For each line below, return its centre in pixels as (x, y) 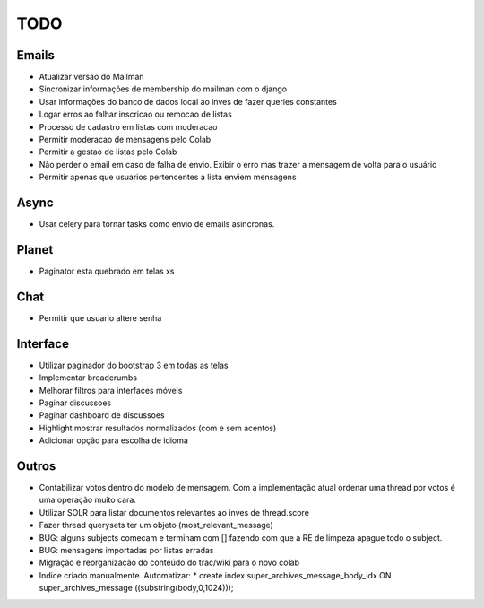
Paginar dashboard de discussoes (102, 415)
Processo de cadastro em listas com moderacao (128, 126)
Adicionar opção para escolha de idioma (113, 440)
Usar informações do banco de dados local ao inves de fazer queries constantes (188, 101)
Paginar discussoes (75, 403)
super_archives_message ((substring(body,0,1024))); (136, 588)
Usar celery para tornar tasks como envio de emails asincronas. (157, 224)
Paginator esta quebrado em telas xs (107, 271)
